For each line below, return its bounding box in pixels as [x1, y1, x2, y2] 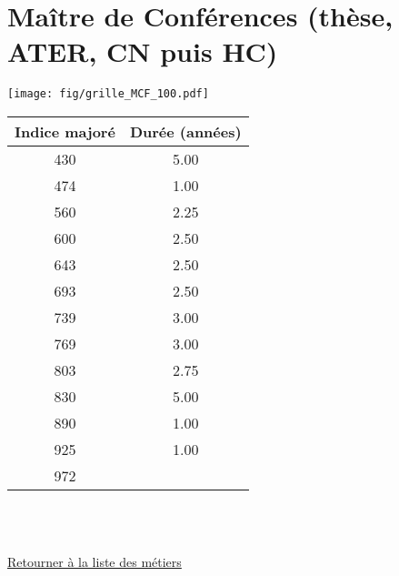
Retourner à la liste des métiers [7, 552, 182, 571]
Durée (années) [129, 120, 242, 142]
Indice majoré [15, 120, 115, 142]
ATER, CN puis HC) [7, 33, 278, 70]
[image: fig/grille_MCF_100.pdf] [7, 87, 209, 101]
